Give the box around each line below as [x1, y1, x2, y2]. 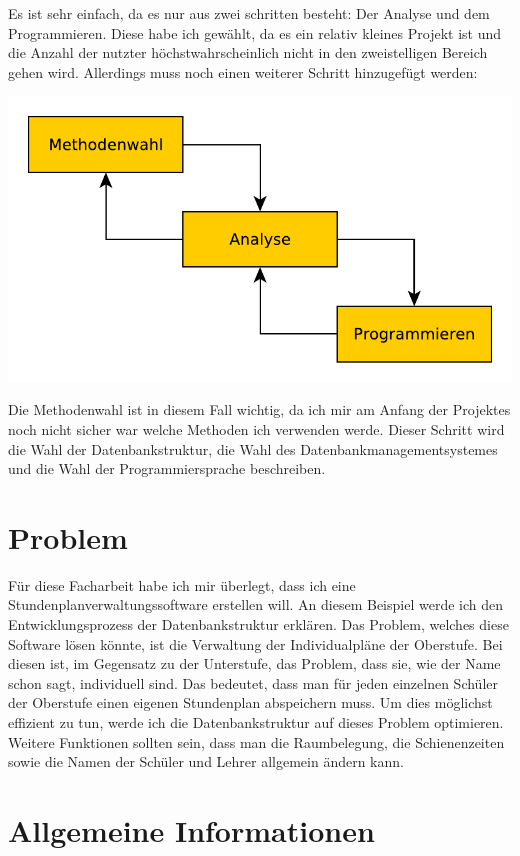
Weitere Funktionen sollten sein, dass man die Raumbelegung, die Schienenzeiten [8, 731, 505, 752]
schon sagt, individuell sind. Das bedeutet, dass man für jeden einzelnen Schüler [8, 672, 498, 693]
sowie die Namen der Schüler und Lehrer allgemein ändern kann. [8, 751, 404, 772]
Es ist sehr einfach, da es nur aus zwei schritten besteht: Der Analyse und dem [8, 3, 490, 23]
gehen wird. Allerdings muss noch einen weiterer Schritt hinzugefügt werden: [8, 61, 478, 82]
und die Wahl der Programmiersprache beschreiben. [8, 458, 326, 479]
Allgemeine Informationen [8, 810, 375, 850]
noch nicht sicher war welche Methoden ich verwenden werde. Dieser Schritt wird [8, 418, 505, 439]
